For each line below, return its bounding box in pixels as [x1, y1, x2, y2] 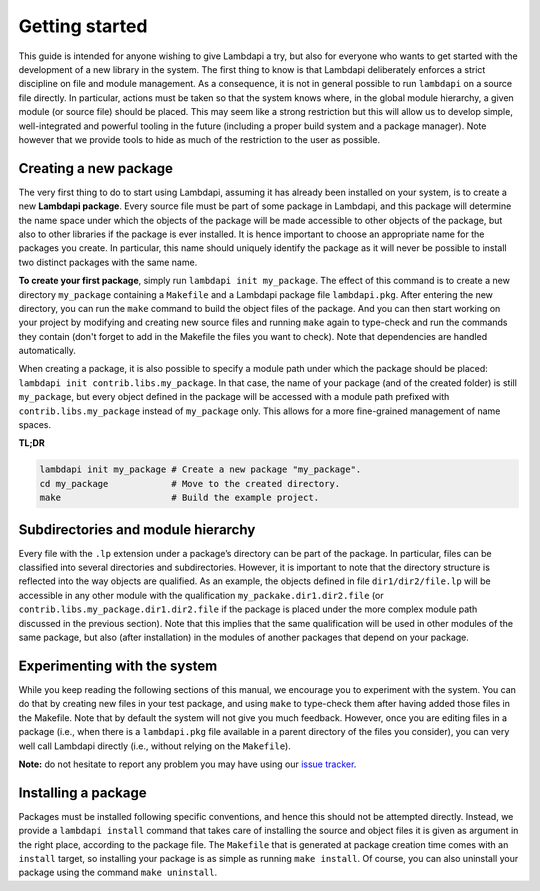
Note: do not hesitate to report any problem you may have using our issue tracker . [18, 758, 357, 770]
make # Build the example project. [39, 492, 320, 504]
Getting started [18, 15, 148, 37]
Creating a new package [18, 160, 174, 177]
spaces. [18, 419, 52, 431]
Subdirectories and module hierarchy [18, 521, 256, 538]
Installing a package [18, 784, 147, 801]
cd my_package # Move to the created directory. [39, 478, 341, 489]
